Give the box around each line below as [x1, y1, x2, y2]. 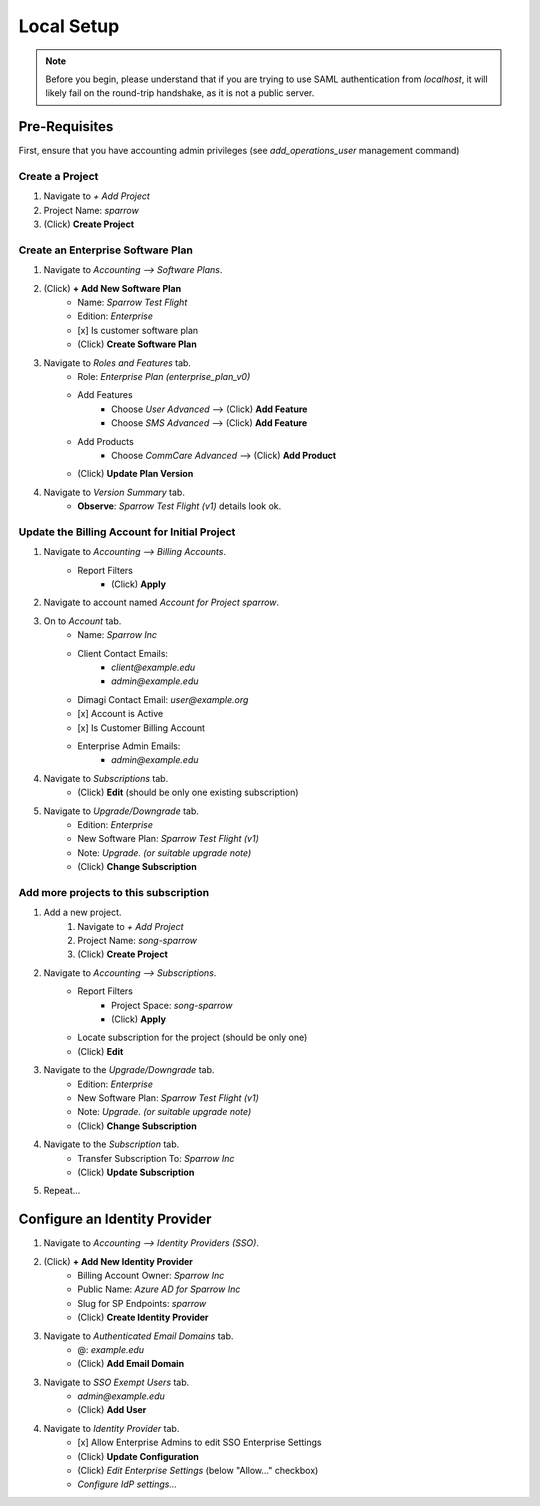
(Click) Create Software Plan [77, 338, 197, 350]
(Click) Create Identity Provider [77, 1311, 209, 1324]
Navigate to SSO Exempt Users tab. [43, 1376, 190, 1388]
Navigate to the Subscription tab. [43, 1138, 180, 1150]
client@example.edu [111, 661, 196, 674]
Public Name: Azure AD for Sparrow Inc [77, 1283, 241, 1295]
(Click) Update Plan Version [77, 468, 194, 480]
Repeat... [43, 1185, 81, 1197]
